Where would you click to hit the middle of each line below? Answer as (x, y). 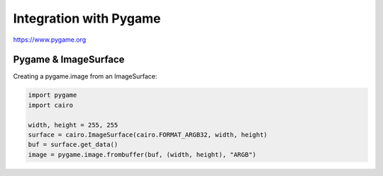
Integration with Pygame (87, 18)
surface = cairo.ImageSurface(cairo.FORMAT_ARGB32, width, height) (148, 135)
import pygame (52, 95)
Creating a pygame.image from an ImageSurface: (85, 76)
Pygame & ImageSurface (69, 60)
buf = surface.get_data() (73, 145)
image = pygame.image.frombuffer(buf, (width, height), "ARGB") (142, 154)
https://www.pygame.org (50, 40)
